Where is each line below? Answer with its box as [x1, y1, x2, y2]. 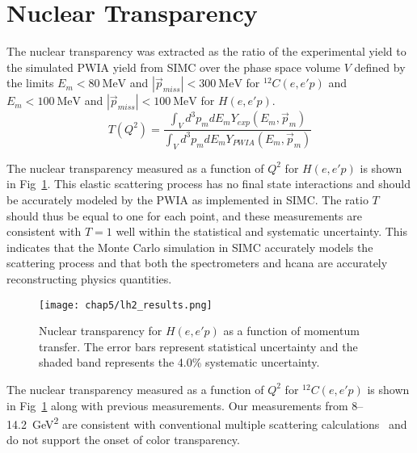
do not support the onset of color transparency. [6, 431, 240, 448]
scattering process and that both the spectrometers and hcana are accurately [6, 254, 388, 271]
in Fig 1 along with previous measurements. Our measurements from [6, 396, 348, 413]
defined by [354, 58, 406, 75]
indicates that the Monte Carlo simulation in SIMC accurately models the [6, 238, 373, 255]
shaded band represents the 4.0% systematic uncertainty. [39, 354, 320, 371]
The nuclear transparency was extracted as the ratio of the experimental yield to [6, 43, 406, 60]
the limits [6, 74, 54, 91]
